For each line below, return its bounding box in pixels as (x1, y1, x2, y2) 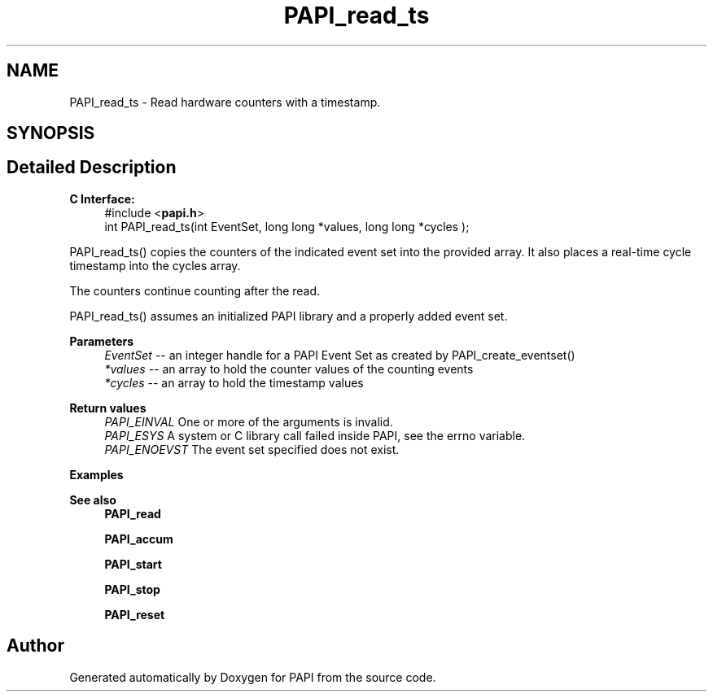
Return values (69, 400, 147, 415)
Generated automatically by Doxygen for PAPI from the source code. (69, 670, 436, 684)
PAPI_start (104, 556, 162, 571)
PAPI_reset (104, 607, 165, 622)
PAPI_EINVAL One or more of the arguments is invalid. (104, 414, 393, 429)
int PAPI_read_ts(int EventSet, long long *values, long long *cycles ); (104, 219, 470, 233)
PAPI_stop (104, 582, 160, 596)
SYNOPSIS (7, 123, 95, 144)
